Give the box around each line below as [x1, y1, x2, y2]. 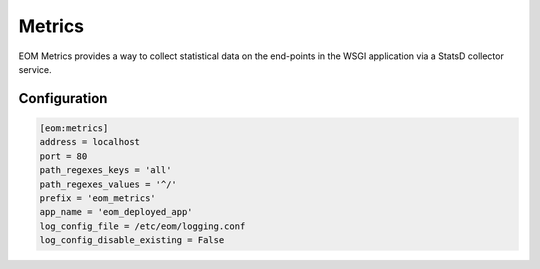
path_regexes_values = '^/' [39, 178, 177, 190]
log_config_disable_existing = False [39, 235, 225, 246]
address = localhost [39, 136, 140, 148]
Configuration [18, 90, 108, 107]
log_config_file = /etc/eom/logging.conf [39, 220, 246, 232]
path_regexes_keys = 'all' [39, 165, 172, 176]
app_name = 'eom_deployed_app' [39, 206, 194, 218]
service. [18, 63, 52, 75]
